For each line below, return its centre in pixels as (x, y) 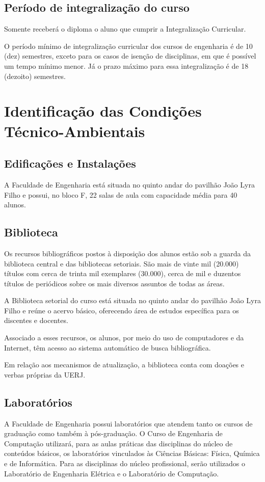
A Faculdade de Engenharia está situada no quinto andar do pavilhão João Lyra (129, 184)
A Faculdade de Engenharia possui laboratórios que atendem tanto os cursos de (128, 423)
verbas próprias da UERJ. (45, 374)
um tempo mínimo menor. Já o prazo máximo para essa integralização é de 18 (126, 65)
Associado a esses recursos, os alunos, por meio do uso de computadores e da (124, 338)
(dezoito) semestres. (35, 76)
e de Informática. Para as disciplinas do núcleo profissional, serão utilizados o (125, 463)
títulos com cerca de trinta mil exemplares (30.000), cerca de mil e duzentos (123, 273)
